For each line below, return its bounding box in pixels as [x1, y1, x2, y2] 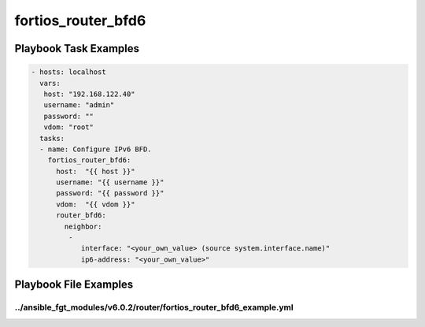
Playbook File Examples [14, 278, 134, 292]
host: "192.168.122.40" [43, 89, 135, 98]
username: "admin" [43, 101, 115, 110]
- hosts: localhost [31, 68, 106, 76]
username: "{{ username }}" [56, 178, 164, 187]
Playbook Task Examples [14, 42, 140, 55]
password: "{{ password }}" [56, 189, 164, 198]
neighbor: [64, 221, 102, 231]
